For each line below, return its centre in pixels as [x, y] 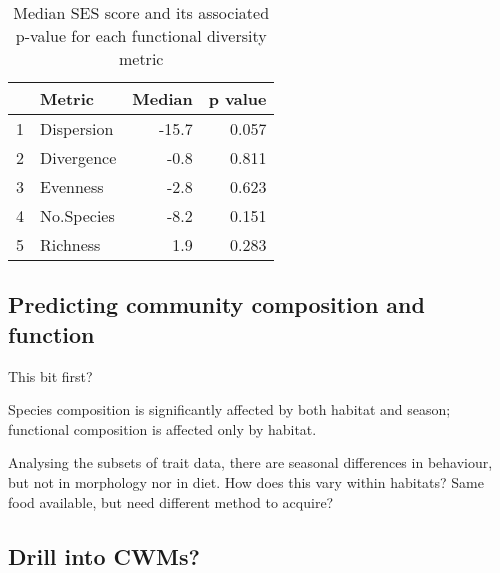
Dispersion [77, 128]
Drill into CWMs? [104, 555]
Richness [70, 244]
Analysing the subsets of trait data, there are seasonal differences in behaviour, [250, 462]
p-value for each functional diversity [141, 35]
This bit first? [50, 375]
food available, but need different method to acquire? [171, 501]
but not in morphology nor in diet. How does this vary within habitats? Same [246, 481]
